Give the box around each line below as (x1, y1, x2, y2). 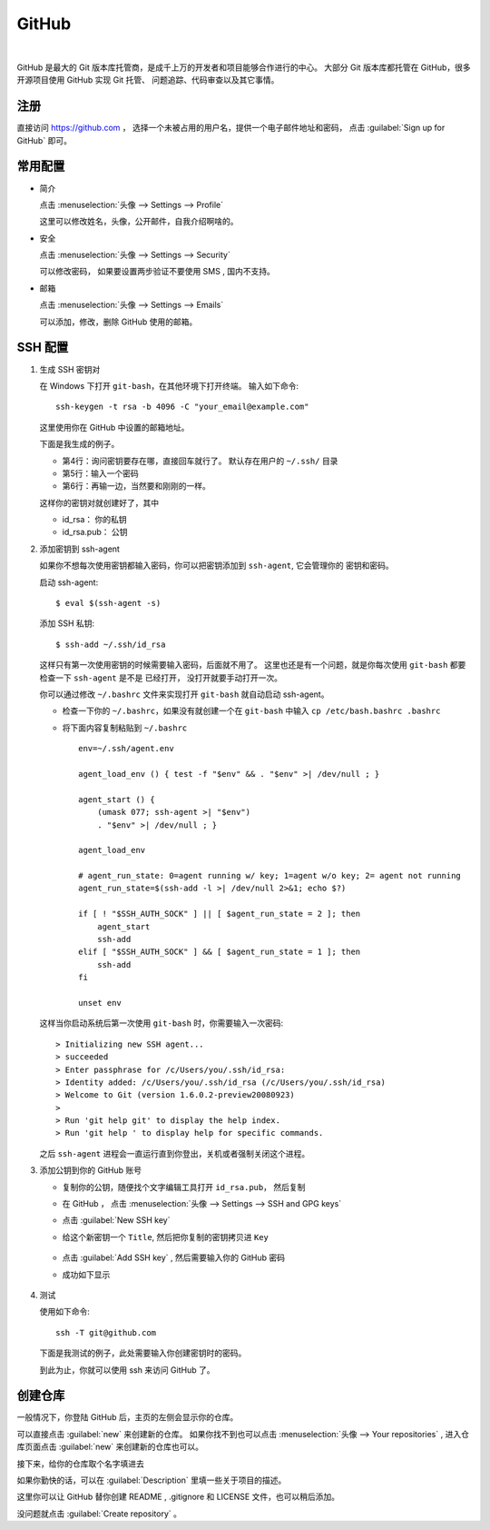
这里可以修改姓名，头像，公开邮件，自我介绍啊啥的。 (39, 216, 239, 227)
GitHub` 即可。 (16, 134, 73, 145)
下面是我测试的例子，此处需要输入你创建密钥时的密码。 (39, 1347, 247, 1358)
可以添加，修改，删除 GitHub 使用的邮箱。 (39, 316, 198, 327)
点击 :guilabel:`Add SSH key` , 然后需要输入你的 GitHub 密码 (62, 1252, 286, 1263)
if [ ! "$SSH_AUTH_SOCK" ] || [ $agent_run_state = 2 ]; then (78, 909, 361, 919)
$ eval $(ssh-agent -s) (55, 598, 162, 609)
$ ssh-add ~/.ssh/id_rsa (55, 639, 166, 650)
